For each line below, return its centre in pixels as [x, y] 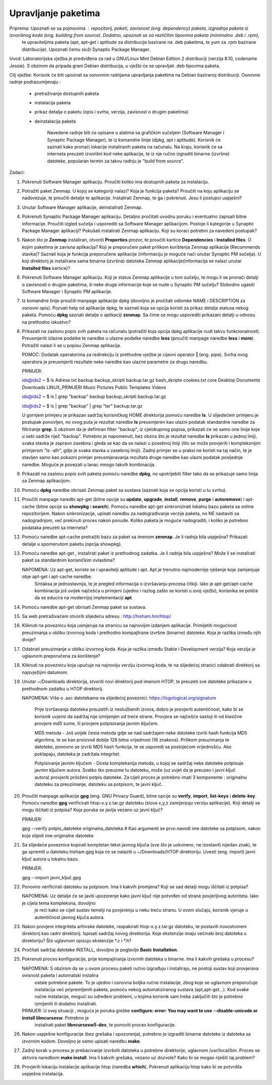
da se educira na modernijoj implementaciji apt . [84, 598]
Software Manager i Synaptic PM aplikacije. [67, 292]
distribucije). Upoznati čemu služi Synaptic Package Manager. [86, 49]
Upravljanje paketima [55, 13]
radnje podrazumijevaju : [35, 82]
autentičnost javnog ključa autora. [70, 917]
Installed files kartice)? [46, 268]
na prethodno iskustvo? [46, 322]
